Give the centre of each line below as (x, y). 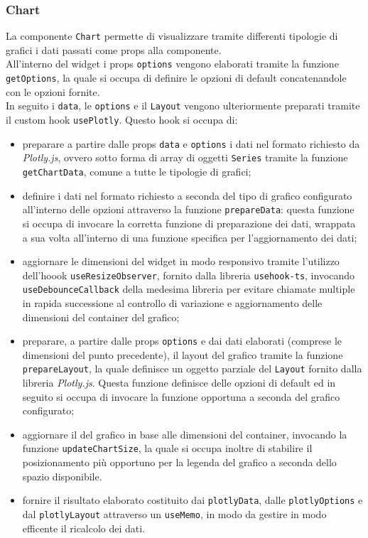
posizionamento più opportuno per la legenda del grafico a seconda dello (179, 462)
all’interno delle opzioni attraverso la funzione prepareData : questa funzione (188, 209)
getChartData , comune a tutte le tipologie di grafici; (137, 171)
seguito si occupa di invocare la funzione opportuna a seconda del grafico (181, 396)
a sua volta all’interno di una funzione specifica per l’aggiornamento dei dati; (190, 237)
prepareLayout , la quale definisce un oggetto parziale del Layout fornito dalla (192, 368)
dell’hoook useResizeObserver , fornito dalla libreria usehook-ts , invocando (189, 275)
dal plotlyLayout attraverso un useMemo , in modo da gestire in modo (174, 513)
